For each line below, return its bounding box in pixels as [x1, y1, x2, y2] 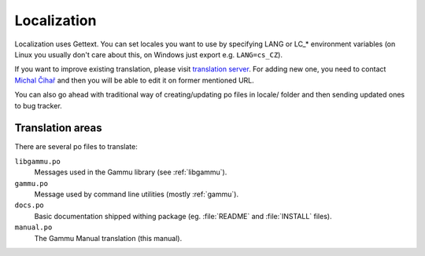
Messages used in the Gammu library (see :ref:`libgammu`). [34, 167, 227, 177]
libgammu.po [14, 157, 61, 166]
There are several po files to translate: [14, 142, 138, 152]
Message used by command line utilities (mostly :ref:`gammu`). [34, 189, 239, 199]
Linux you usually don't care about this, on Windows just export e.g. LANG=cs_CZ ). [14, 49, 283, 59]
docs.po [14, 201, 45, 210]
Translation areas [14, 122, 102, 135]
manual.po [14, 223, 53, 232]
